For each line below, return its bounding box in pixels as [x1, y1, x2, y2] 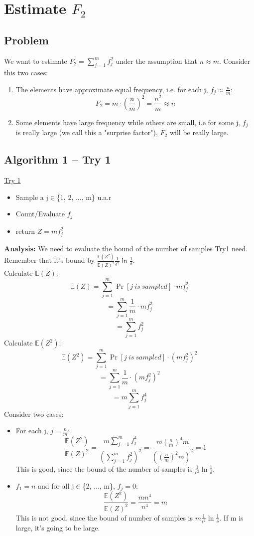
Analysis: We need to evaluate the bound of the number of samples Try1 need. [4, 243, 248, 253]
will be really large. [169, 127, 229, 138]
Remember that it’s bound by [4, 255, 95, 265]
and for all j [38, 480, 74, 491]
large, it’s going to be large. [15, 522, 100, 533]
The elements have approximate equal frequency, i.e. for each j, [15, 84, 208, 94]
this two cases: [4, 67, 48, 78]
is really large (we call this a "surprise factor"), [15, 127, 158, 138]
